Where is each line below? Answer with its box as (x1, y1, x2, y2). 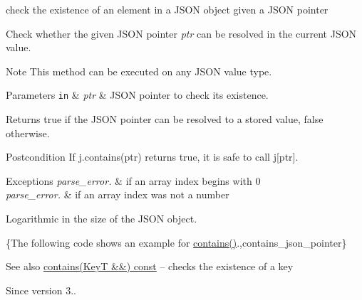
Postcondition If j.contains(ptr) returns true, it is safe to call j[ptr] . (6, 149, 299, 164)
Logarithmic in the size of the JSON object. (6, 211, 197, 225)
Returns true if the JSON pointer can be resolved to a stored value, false (6, 112, 324, 127)
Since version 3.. (6, 282, 76, 297)
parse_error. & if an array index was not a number (6, 187, 229, 202)
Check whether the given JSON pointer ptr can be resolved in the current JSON (6, 26, 357, 41)
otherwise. (6, 125, 50, 140)
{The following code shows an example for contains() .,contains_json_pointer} (6, 235, 347, 250)
